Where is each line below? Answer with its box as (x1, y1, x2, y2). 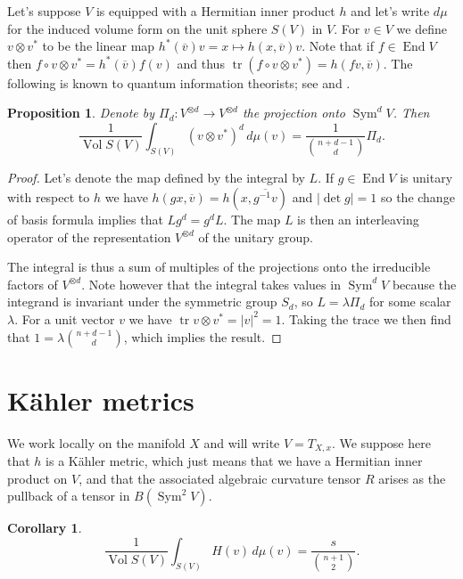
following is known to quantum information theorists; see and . (7, 73, 351, 92)
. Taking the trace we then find (281, 309, 451, 328)
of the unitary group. (198, 227, 313, 246)
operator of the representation (7, 227, 171, 246)
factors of (7, 274, 58, 293)
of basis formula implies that (7, 210, 163, 228)
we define (396, 19, 447, 37)
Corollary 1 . (7, 518, 82, 537)
